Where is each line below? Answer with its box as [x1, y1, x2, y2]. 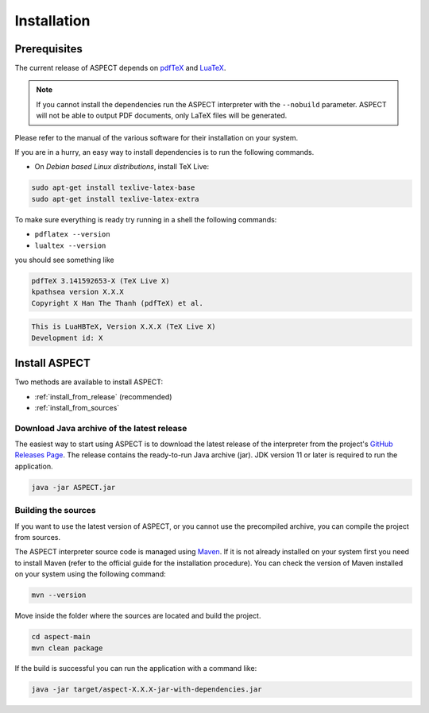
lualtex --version [34, 241, 106, 250]
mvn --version [31, 591, 87, 599]
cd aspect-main [31, 632, 91, 642]
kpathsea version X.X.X [31, 287, 125, 297]
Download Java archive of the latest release [14, 422, 187, 434]
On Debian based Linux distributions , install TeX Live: [34, 162, 210, 172]
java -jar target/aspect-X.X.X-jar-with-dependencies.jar [31, 685, 262, 694]
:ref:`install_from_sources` [34, 403, 120, 412]
